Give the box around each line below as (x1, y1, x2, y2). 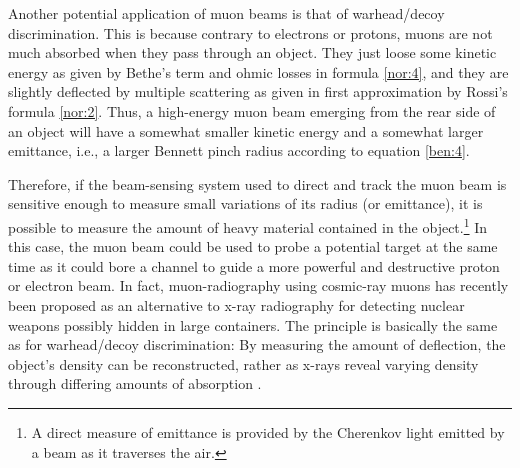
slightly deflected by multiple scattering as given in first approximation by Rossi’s (8, 81, 508, 102)
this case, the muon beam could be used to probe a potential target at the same (8, 236, 498, 257)
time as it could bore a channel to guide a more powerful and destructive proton (8, 255, 500, 276)
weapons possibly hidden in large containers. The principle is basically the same (8, 314, 498, 335)
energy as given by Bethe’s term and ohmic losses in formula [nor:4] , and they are (8, 61, 509, 82)
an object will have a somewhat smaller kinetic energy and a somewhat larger (8, 120, 484, 141)
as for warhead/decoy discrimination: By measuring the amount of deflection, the (8, 334, 506, 355)
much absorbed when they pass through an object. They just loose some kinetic (8, 42, 497, 63)
